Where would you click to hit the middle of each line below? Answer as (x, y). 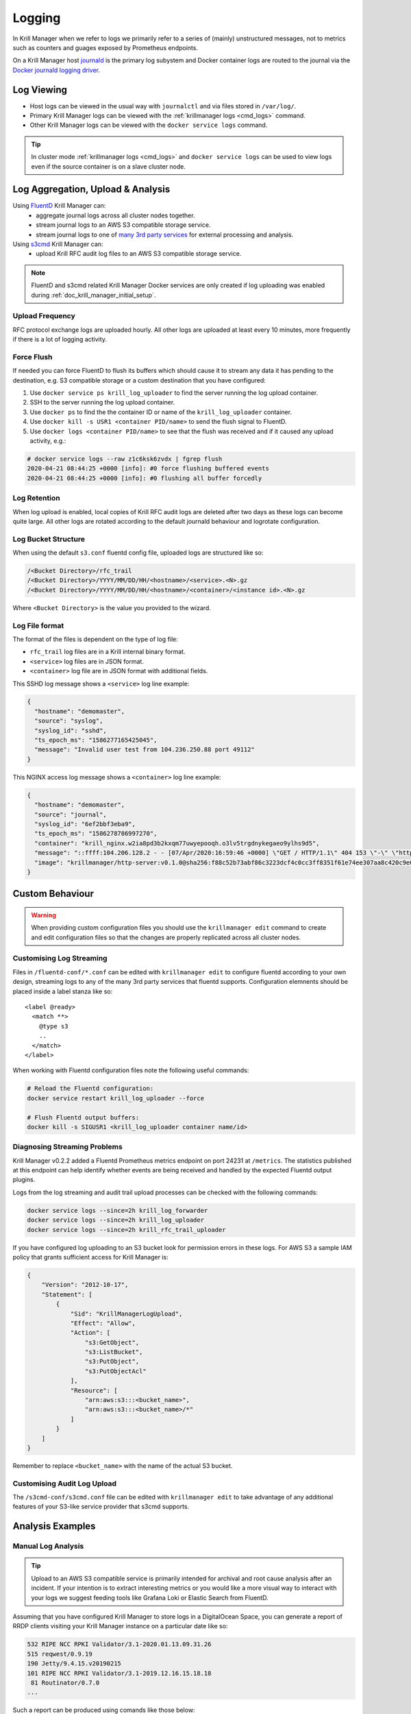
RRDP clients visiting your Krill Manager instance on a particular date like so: (120, 1626)
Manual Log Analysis (48, 1546)
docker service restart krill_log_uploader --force (116, 1098)
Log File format (38, 625)
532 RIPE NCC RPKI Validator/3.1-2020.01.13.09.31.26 (119, 1644)
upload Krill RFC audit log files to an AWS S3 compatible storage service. (139, 254)
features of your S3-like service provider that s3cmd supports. (101, 1507)
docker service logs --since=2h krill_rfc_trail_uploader (126, 1230)
